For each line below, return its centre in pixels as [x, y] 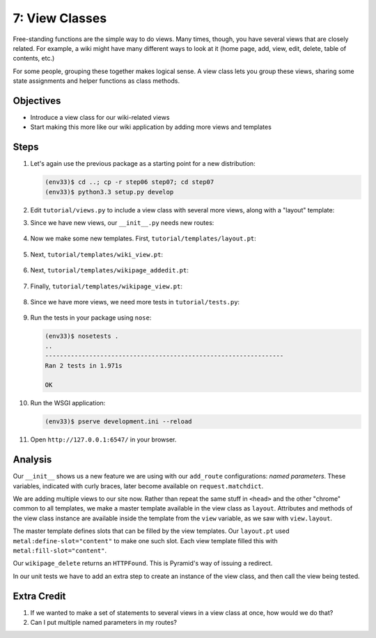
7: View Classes [60, 18]
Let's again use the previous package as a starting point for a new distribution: [143, 164]
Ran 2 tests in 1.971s [84, 365]
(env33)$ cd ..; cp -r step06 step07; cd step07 [130, 182]
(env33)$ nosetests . [82, 336]
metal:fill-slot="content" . [60, 550]
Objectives [37, 101]
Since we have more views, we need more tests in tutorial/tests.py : [135, 302]
